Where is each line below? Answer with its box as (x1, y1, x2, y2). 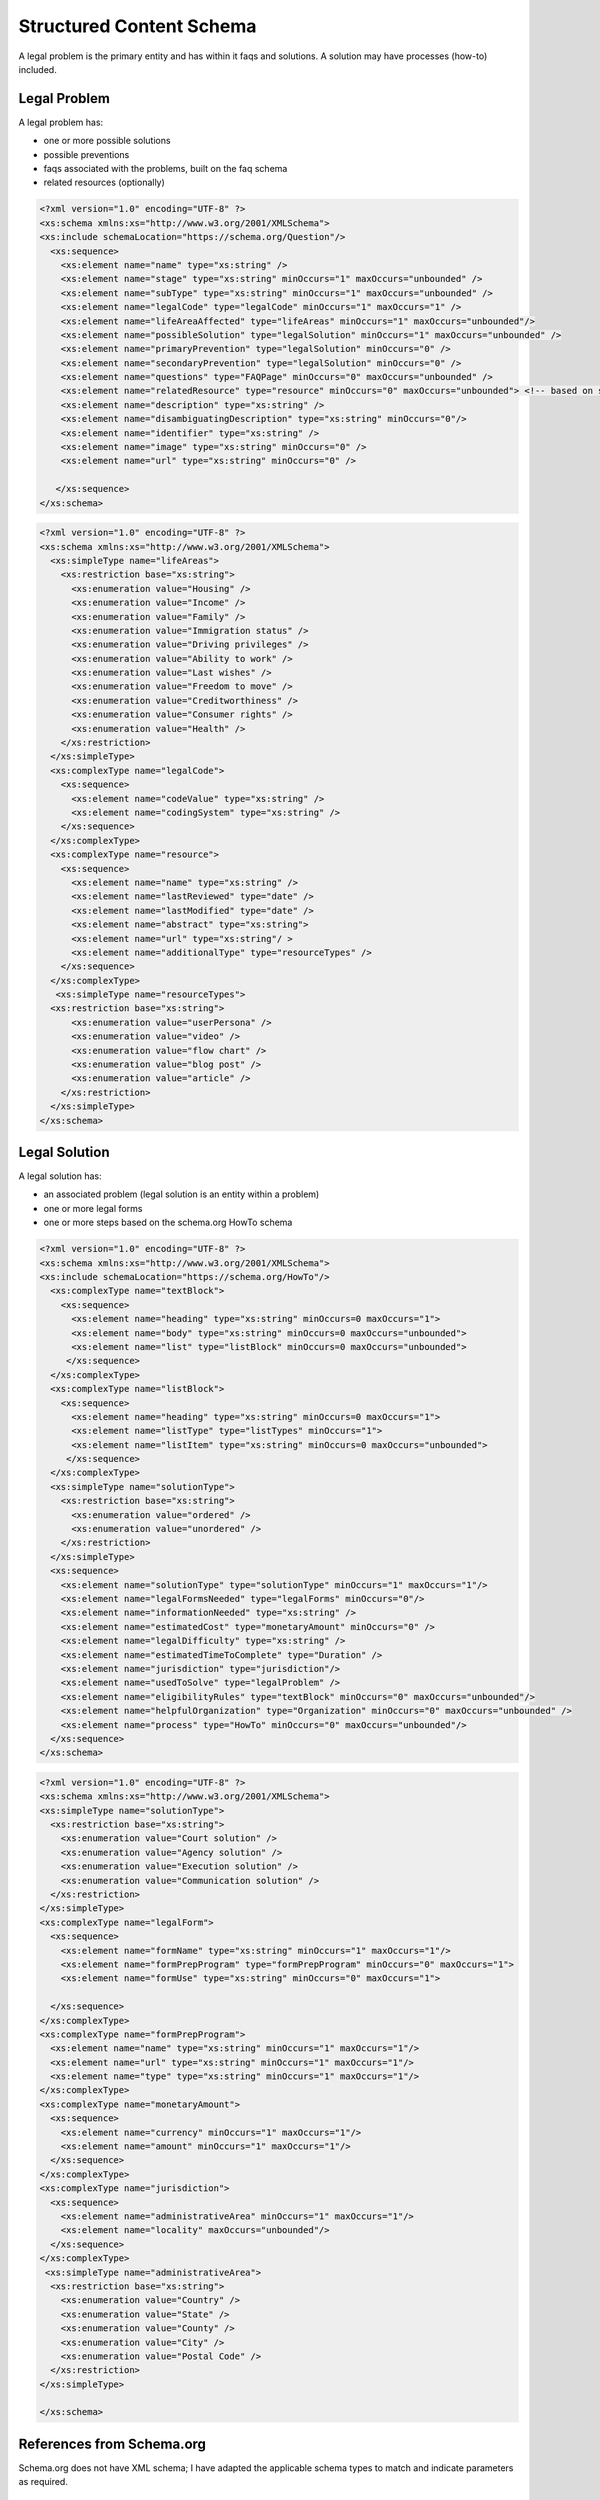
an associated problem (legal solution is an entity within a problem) (43, 1188, 320, 1200)
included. (18, 63, 57, 75)
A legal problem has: (18, 116, 104, 128)
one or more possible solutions (43, 135, 171, 147)
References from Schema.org (18, 2435, 207, 2452)
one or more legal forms (43, 1202, 143, 1214)
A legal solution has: (18, 1170, 102, 1182)
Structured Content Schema (18, 15, 257, 37)
